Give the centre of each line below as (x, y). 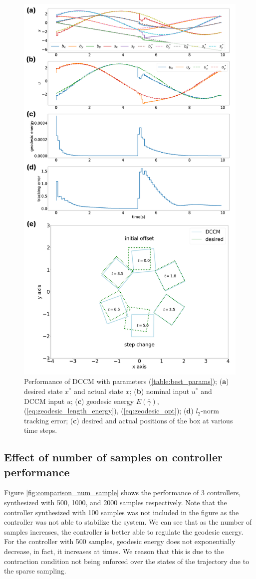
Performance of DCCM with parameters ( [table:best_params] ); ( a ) (127, 381)
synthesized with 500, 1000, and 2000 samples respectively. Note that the (116, 502)
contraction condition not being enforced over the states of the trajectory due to (127, 561)
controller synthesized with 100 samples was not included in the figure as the (122, 512)
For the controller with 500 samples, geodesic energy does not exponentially (120, 541)
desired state (43, 391)
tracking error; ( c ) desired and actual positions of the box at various (128, 420)
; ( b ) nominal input (159, 391)
